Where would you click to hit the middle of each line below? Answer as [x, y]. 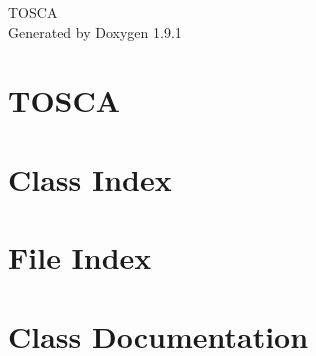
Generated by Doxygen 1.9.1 [95, 31]
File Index [80, 257]
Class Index [90, 178]
